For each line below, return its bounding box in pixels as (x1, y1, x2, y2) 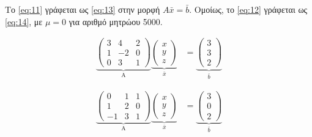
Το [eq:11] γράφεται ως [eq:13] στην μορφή (5, 3, 160, 15)
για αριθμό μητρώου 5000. (69, 15, 163, 28)
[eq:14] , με (5, 15, 43, 28)
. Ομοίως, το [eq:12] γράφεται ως (189, 3, 308, 15)
